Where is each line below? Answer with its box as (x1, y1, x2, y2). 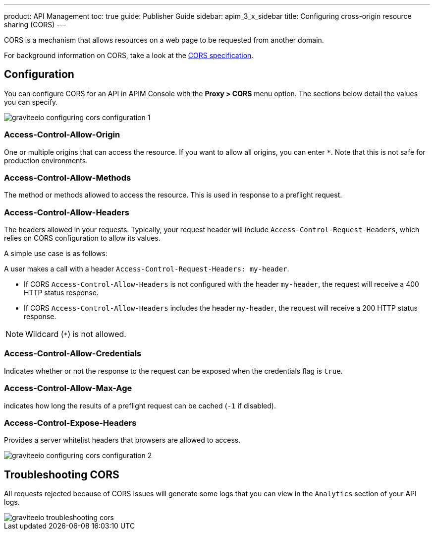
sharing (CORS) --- (4, 20, 66, 29)
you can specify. (4, 97, 58, 106)
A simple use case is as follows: (4, 249, 108, 258)
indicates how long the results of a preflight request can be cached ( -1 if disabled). (4, 401, 276, 410)
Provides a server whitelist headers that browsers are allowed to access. (4, 436, 241, 445)
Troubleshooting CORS (4, 468, 119, 481)
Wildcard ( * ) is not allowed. (25, 329, 126, 339)
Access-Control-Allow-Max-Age (4, 383, 132, 394)
